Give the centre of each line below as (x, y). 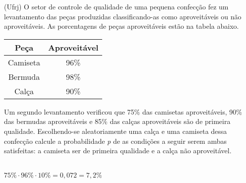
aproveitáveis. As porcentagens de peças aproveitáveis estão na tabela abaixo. (122, 26)
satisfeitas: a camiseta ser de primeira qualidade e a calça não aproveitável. (118, 151)
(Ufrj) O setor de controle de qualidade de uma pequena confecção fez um (116, 6)
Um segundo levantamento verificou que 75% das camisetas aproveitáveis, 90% (123, 111)
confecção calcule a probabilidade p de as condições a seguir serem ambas (115, 141)
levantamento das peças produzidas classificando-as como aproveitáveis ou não (123, 16)
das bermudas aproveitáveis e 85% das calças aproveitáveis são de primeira (117, 121)
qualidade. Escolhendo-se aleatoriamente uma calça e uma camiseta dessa (116, 131)
